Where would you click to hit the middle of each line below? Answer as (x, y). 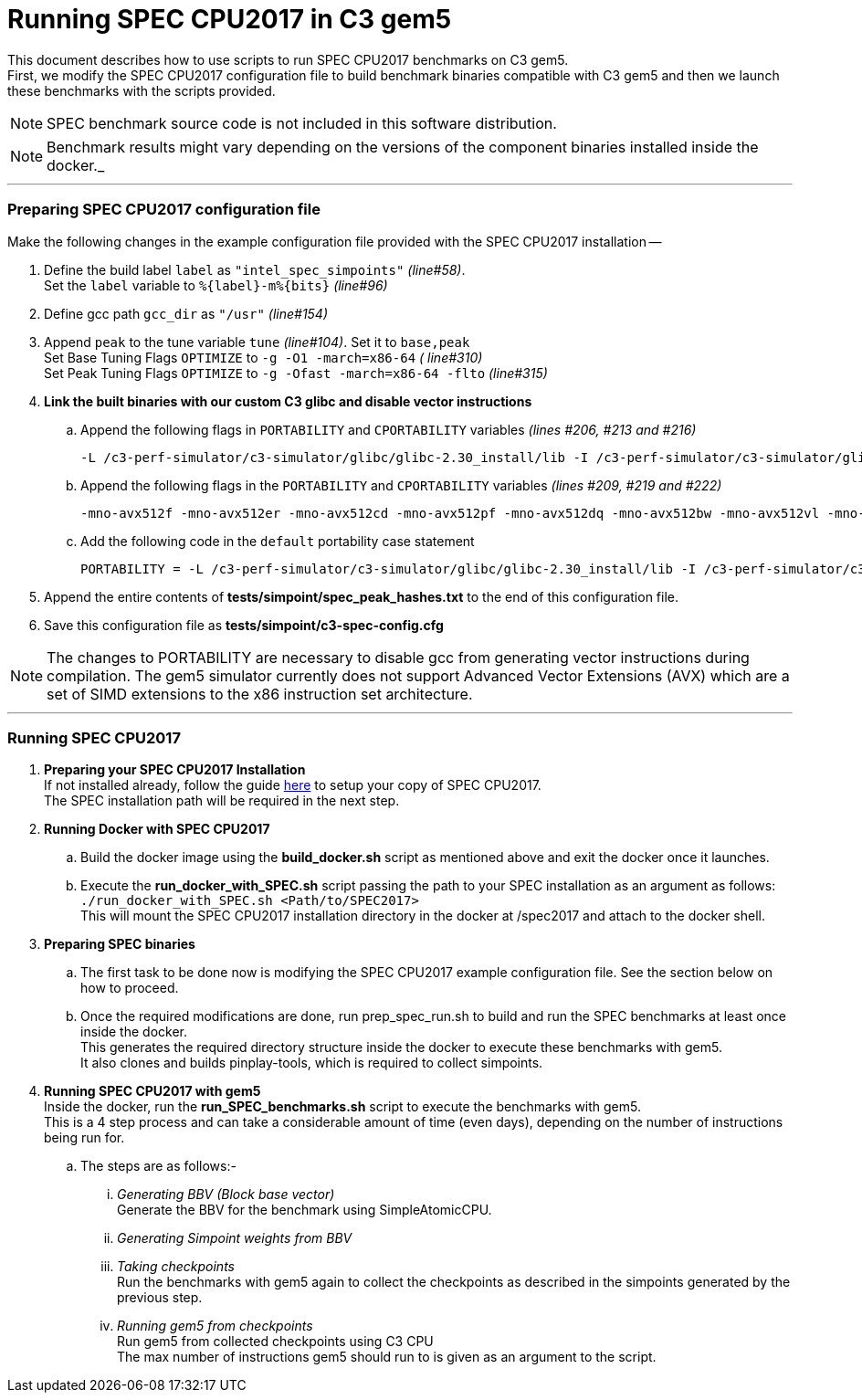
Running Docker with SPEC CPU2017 (157, 829)
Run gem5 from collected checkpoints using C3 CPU (275, 1342)
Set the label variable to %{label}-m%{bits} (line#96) (216, 285)
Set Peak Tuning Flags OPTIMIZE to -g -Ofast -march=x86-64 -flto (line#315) (296, 373)
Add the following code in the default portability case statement (278, 541)
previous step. (160, 1298)
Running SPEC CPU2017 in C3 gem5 (230, 19)
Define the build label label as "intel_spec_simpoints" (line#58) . (255, 269)
